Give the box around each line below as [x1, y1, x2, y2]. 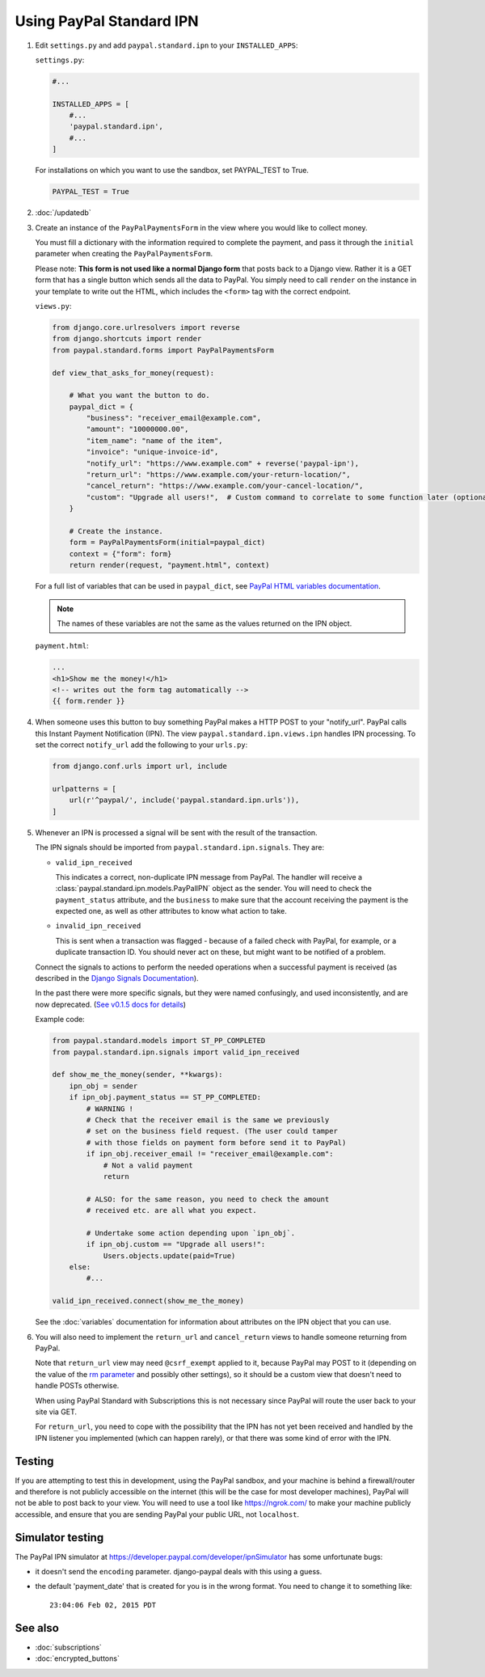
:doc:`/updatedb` [35, 208, 92, 218]
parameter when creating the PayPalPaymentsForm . [35, 249, 213, 259]
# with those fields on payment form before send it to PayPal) [86, 1138, 347, 1147]
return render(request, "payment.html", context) [69, 560, 270, 570]
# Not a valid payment [103, 1160, 193, 1170]
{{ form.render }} [52, 696, 125, 706]
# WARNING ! [86, 1104, 133, 1113]
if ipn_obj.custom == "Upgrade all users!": [86, 1240, 266, 1249]
